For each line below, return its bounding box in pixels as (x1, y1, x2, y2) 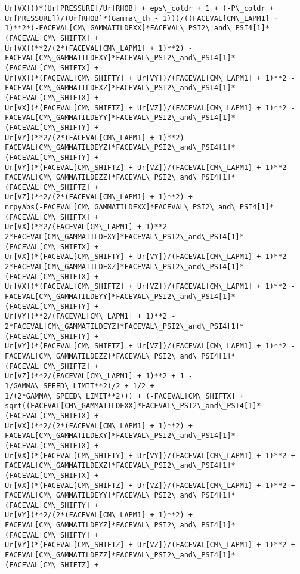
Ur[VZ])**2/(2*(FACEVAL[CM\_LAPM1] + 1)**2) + (5, 193, 193, 202)
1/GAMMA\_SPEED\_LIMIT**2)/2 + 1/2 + (5, 381, 154, 390)
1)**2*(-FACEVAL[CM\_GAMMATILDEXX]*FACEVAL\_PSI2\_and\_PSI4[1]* (5, 24, 270, 33)
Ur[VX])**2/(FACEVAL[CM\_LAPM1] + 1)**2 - (5, 223, 176, 232)
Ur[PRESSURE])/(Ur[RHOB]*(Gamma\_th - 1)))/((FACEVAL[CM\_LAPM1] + (5, 14, 279, 23)
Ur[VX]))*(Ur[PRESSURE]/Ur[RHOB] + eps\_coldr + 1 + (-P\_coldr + (5, 4, 274, 13)
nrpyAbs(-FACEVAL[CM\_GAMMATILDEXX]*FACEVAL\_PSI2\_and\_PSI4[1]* (5, 203, 274, 212)
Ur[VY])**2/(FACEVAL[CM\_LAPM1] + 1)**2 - (5, 312, 176, 321)
